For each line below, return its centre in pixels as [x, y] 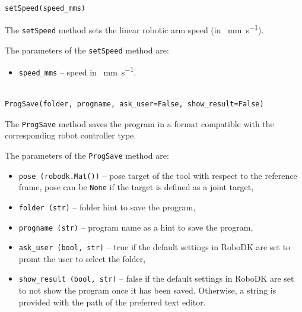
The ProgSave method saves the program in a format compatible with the [139, 123]
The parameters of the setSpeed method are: [87, 50]
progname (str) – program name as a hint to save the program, [136, 227]
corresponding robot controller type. [71, 135]
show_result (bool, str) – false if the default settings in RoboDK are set [156, 278]
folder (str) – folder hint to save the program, [107, 207]
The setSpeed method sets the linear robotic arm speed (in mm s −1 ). [134, 29]
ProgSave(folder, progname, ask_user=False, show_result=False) [134, 104]
